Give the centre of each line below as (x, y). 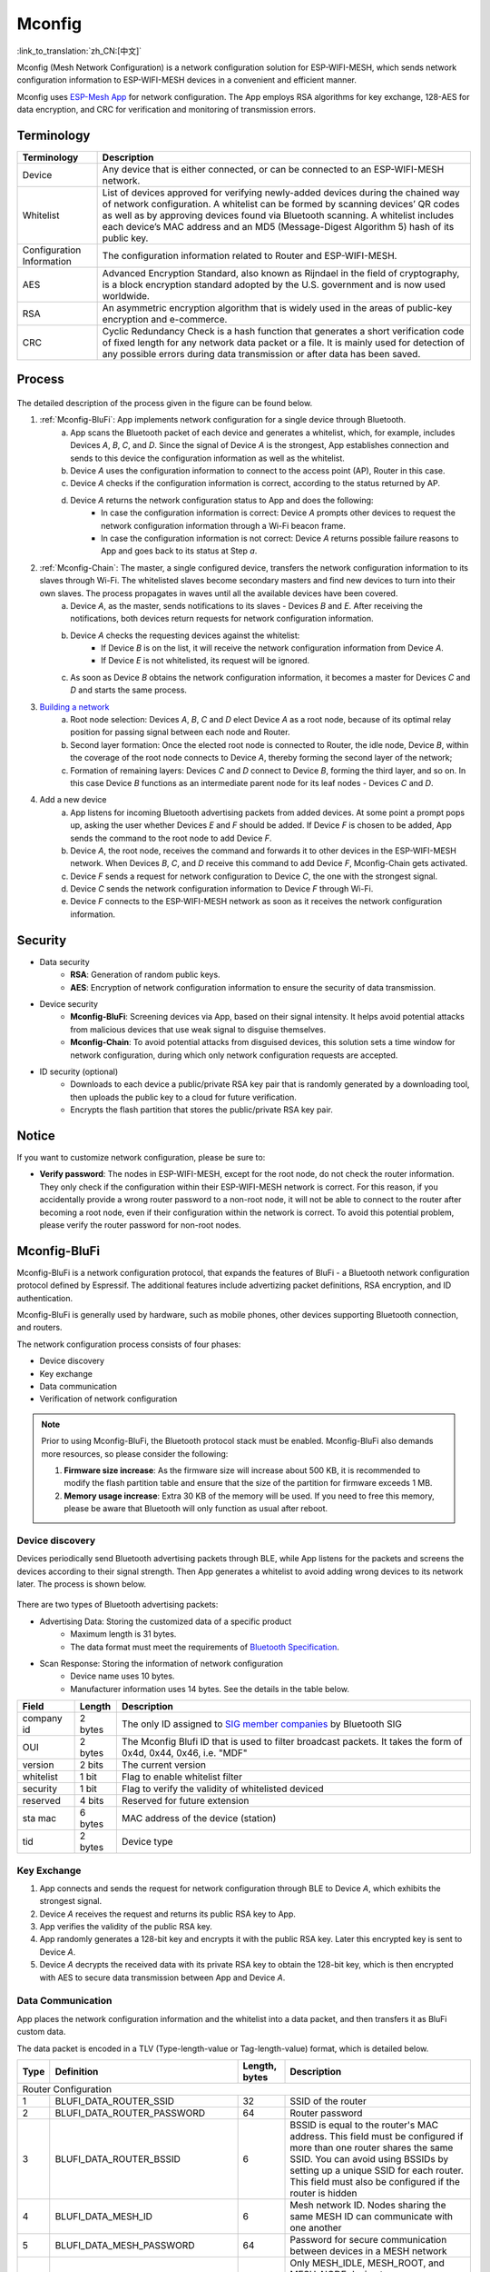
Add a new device (73, 800)
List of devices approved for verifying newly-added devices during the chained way (281, 193)
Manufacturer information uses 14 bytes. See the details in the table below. (210, 1689)
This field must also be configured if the (375, 2181)
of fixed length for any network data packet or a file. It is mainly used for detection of (284, 343)
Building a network (74, 707)
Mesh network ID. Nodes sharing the (368, 2205)
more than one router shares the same (372, 2147)
